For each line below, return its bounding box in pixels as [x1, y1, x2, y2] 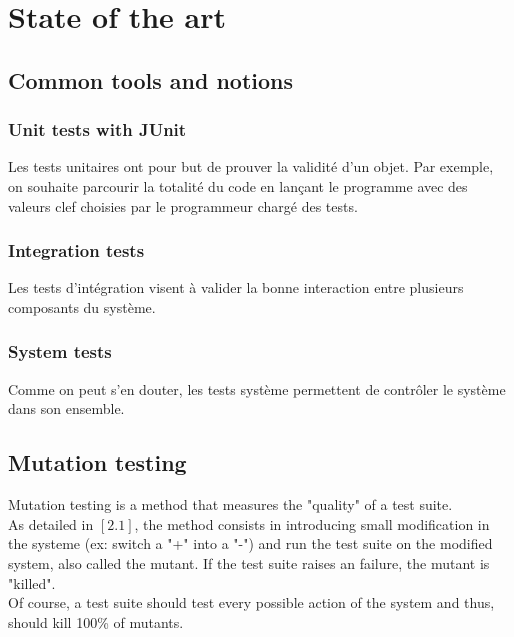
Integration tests [8, 238, 145, 263]
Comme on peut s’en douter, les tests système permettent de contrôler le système [8, 378, 506, 399]
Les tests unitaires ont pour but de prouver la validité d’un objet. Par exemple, [8, 156, 494, 177]
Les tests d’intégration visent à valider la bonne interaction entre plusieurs [8, 277, 464, 298]
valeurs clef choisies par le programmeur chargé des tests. [8, 195, 358, 216]
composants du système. [8, 296, 156, 317]
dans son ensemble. [8, 398, 125, 419]
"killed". [8, 572, 56, 593]
